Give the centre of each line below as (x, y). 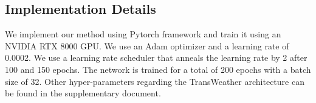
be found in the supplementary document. (83, 93)
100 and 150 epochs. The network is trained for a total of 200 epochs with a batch (158, 69)
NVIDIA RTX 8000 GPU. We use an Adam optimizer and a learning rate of (147, 45)
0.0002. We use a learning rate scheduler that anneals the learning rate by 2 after (156, 58)
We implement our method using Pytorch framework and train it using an (143, 34)
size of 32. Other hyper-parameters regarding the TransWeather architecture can (155, 81)
